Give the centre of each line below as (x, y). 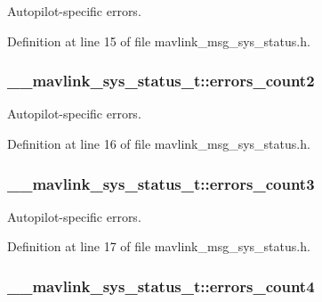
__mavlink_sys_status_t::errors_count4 (161, 286)
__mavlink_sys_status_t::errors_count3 (161, 183)
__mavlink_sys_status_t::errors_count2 (161, 81)
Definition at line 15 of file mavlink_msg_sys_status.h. (159, 41)
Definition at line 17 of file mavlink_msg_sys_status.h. (159, 246)
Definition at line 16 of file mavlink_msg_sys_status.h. (159, 143)
